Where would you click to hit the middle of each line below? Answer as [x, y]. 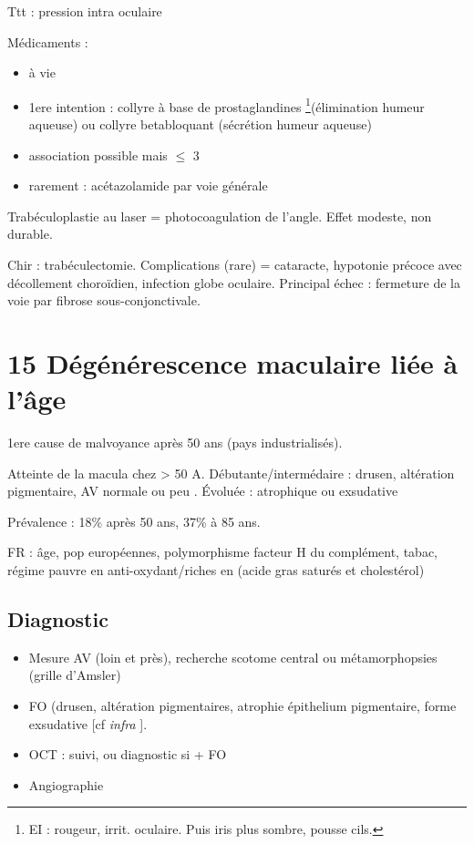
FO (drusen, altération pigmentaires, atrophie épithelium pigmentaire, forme [242, 706]
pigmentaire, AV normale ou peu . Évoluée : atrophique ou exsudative [203, 491]
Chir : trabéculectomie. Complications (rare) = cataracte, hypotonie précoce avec [235, 264]
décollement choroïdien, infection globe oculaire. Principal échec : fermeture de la [234, 282]
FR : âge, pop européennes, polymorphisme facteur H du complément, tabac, [222, 552]
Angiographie [66, 784]
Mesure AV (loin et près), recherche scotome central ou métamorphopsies [233, 657]
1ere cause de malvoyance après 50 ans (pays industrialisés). [175, 443]
